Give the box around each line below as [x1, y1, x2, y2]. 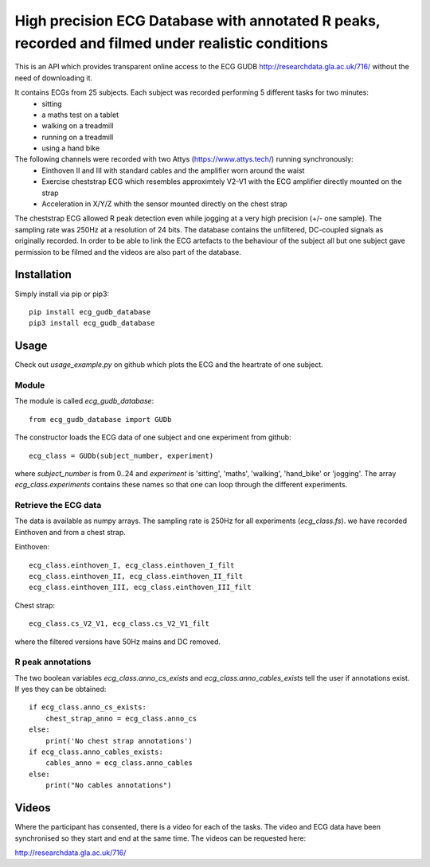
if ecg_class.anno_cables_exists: [29, 748, 163, 756]
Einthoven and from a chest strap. [14, 527, 127, 537]
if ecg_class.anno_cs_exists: [29, 703, 147, 712]
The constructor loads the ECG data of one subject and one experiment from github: [14, 432, 291, 442]
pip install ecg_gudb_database [29, 307, 151, 316]
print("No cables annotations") [45, 781, 172, 790]
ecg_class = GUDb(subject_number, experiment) [29, 451, 214, 460]
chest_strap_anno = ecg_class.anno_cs [45, 713, 197, 723]
